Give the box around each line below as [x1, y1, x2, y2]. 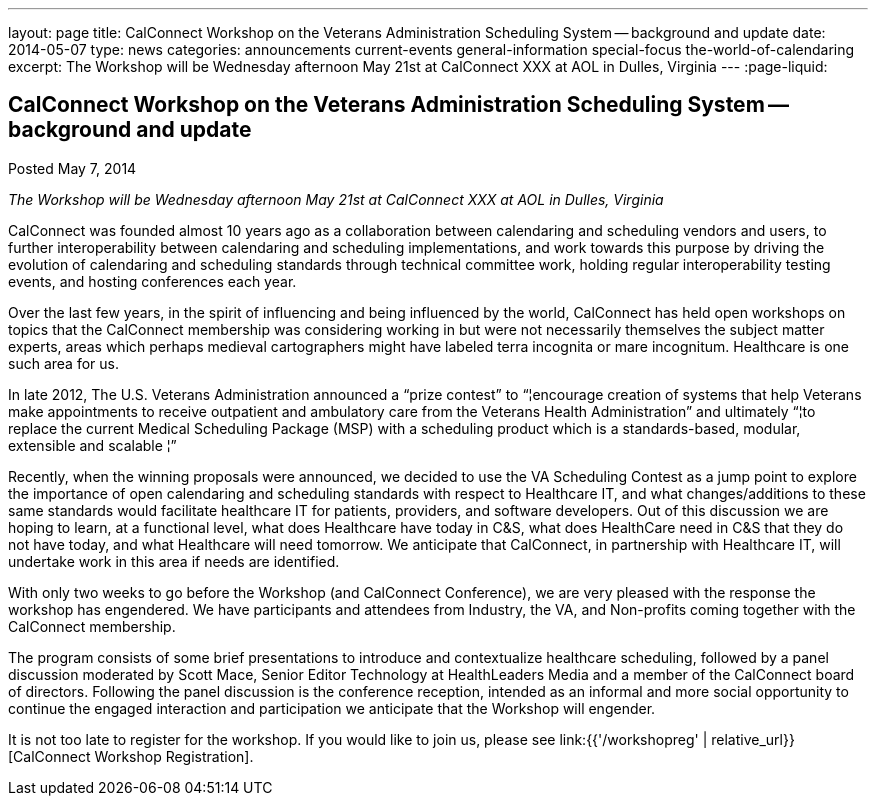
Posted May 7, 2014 [8, 159, 137, 177]
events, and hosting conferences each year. [8, 272, 297, 290]
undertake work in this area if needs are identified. [8, 552, 340, 570]
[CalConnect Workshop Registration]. [8, 747, 254, 765]
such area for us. [8, 354, 119, 372]
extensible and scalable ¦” [8, 436, 177, 454]
